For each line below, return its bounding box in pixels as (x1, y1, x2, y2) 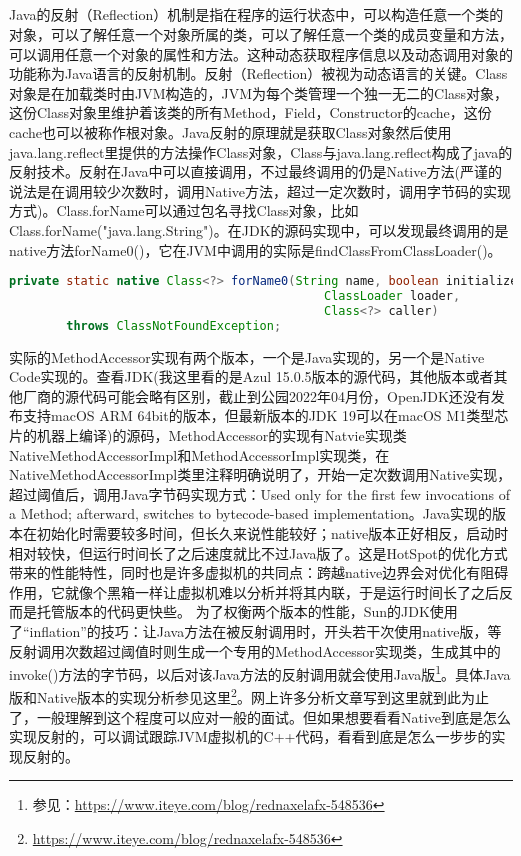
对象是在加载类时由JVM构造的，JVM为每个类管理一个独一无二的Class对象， (9, 82, 509, 103)
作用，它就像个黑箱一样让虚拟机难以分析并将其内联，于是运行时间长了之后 (9, 581, 499, 602)
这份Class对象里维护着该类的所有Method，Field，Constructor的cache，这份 (9, 102, 492, 123)
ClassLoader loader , (324, 288, 461, 303)
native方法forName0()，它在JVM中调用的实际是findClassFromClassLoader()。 (9, 239, 502, 260)
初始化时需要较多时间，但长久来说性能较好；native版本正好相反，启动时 (36, 522, 509, 543)
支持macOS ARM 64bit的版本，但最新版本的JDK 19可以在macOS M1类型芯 (22, 405, 509, 426)
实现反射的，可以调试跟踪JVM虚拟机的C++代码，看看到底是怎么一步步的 (9, 726, 492, 747)
